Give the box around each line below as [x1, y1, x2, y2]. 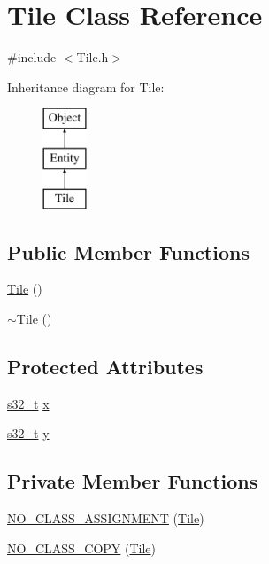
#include [7, 48, 57, 67]
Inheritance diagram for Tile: [7, 77, 165, 96]
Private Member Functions [7, 467, 258, 495]
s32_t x [7, 394, 50, 412]
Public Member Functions [7, 238, 250, 265]
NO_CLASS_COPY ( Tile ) [7, 538, 157, 557]
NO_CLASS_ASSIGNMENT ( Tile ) [7, 509, 204, 528]
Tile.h [76, 48, 109, 67]
